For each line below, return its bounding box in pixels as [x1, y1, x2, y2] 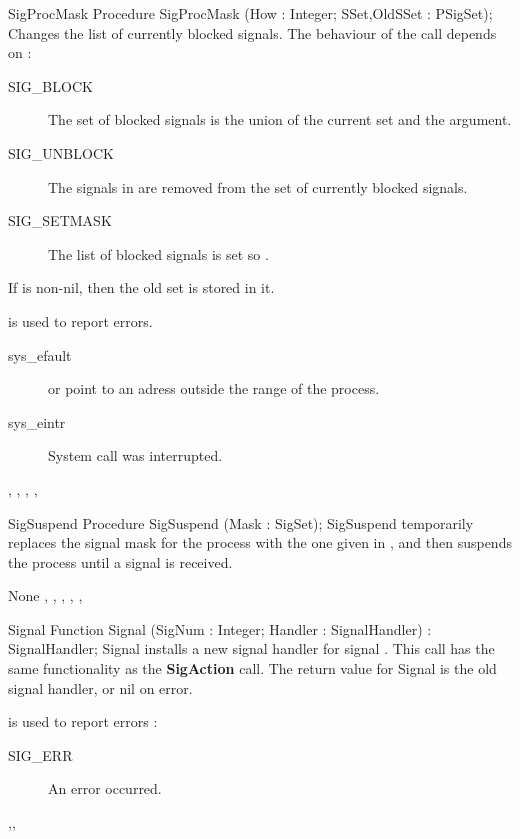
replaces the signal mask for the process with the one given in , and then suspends [8, 532, 512, 553]
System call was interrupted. [48, 445, 223, 466]
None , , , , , [8, 585, 83, 606]
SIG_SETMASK [8, 210, 112, 231]
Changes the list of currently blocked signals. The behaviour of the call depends [8, 22, 497, 43]
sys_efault [8, 344, 72, 365]
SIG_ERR [8, 744, 73, 765]
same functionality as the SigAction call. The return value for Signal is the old [8, 658, 497, 679]
